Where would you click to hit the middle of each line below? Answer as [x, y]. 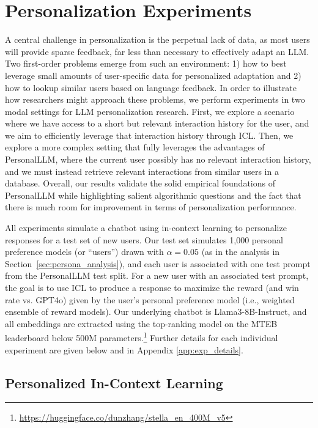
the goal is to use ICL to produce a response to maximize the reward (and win [152, 287]
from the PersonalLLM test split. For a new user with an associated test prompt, [157, 275]
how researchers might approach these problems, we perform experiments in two [155, 99]
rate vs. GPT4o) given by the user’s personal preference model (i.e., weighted [150, 299]
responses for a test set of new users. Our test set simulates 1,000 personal [144, 239]
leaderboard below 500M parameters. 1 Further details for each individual [142, 337]
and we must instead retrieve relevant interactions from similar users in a [142, 171]
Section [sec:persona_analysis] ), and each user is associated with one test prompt [158, 263]
